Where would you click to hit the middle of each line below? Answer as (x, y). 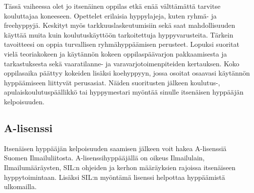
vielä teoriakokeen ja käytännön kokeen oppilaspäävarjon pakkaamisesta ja (116, 53)
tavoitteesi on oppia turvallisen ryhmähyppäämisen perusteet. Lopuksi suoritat (122, 44)
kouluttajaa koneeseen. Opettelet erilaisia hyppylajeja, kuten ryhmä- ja (110, 15)
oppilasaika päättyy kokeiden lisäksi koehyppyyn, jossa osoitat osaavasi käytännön (127, 73)
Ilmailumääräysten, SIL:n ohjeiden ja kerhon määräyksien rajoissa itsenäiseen (120, 167)
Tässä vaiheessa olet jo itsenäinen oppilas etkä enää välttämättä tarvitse (112, 6)
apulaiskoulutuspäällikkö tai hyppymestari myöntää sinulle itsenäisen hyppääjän (124, 92)
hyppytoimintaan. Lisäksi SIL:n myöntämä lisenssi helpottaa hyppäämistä (115, 177)
